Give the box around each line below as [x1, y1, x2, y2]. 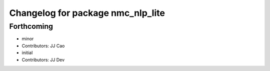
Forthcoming [9, 22, 53, 31]
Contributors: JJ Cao [21, 43, 65, 49]
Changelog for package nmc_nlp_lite [9, 7, 165, 18]
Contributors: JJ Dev [21, 57, 65, 63]
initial [21, 50, 33, 56]
